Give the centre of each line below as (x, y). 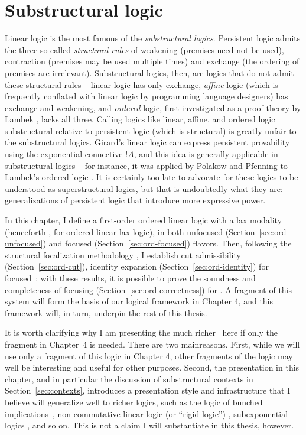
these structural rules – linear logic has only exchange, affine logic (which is (141, 84)
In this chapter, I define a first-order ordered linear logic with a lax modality (144, 220)
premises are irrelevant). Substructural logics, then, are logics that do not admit (149, 72)
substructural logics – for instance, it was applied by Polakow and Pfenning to (146, 165)
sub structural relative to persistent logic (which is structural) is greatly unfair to (151, 130)
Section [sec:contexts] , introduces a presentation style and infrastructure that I (148, 390)
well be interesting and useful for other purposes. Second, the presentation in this (152, 367)
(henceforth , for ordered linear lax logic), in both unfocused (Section (130, 231)
